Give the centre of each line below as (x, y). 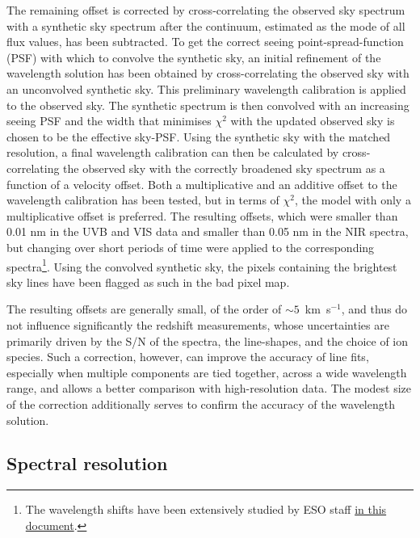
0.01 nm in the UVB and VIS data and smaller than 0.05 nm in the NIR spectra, (208, 231)
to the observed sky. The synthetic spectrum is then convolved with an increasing (208, 105)
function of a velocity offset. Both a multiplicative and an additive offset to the (202, 184)
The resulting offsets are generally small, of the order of (144, 309)
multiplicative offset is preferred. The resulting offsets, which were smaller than (202, 215)
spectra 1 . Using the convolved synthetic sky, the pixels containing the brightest (202, 265)
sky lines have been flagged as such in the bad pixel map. (148, 282)
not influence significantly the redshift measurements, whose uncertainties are (198, 324)
